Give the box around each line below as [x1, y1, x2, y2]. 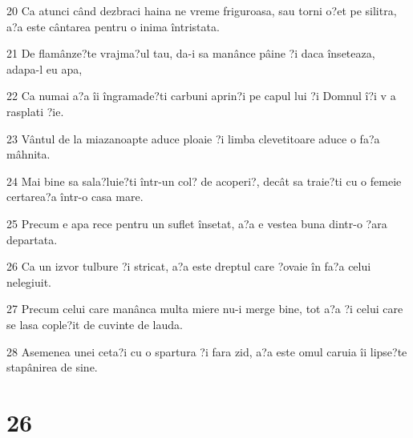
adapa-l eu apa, [6, 60, 83, 77]
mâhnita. [6, 146, 51, 163]
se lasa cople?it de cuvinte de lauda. [6, 315, 183, 332]
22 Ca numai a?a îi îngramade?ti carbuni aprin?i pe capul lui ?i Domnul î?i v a [6, 87, 396, 104]
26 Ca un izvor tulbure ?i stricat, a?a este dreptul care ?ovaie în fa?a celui [6, 258, 371, 275]
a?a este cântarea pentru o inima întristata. [6, 18, 220, 34]
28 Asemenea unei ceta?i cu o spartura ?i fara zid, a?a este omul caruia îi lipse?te [6, 343, 407, 360]
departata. [6, 231, 58, 247]
